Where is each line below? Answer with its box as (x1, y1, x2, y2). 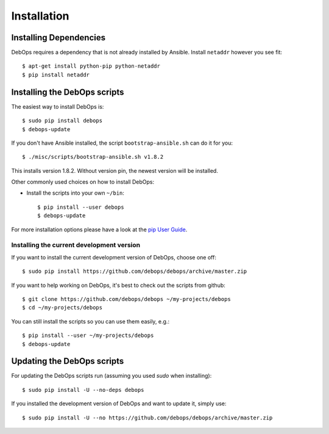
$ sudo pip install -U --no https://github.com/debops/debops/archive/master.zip (22, 414, 273, 421)
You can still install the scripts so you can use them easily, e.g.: (11, 317, 170, 325)
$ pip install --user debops (37, 203, 124, 211)
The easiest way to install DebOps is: (11, 103, 104, 110)
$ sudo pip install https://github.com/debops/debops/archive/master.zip (22, 268, 247, 275)
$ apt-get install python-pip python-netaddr (22, 63, 161, 70)
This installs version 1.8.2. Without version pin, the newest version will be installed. (11, 167, 219, 174)
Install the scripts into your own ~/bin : (26, 189, 125, 197)
